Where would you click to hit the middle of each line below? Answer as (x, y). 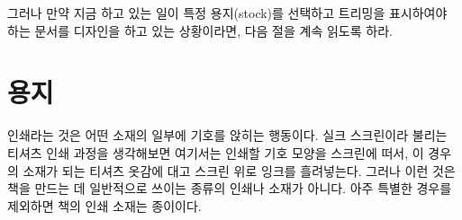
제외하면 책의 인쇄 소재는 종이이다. (104, 205)
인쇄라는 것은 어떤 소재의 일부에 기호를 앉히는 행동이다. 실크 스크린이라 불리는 (227, 135)
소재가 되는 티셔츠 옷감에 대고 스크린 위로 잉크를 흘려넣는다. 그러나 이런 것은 (239, 170)
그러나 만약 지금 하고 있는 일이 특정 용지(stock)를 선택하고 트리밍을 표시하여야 (227, 13)
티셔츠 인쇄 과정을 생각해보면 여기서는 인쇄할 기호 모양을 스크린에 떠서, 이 (216, 152)
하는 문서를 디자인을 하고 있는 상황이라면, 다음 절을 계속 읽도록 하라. (200, 30)
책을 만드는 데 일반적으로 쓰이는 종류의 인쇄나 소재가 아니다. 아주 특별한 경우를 (230, 188)
